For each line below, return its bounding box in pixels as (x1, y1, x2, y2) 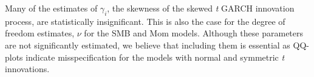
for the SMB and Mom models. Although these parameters (84, 27, 304, 39)
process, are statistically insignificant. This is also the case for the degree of (5, 15, 285, 27)
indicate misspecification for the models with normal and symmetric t (26, 50, 285, 63)
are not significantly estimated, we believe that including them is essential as (5, 38, 290, 51)
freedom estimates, (5, 27, 75, 39)
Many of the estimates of (5, 2, 98, 14)
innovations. (5, 62, 50, 75)
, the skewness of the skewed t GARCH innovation (107, 2, 295, 14)
